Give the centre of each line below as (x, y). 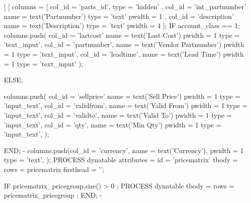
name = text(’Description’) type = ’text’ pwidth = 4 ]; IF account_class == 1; (122, 25)
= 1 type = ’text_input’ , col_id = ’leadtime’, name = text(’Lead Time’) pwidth (124, 54)
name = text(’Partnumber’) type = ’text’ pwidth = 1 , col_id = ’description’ (119, 16)
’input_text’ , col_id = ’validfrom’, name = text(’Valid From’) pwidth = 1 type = (126, 105)
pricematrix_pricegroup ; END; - (53, 195)
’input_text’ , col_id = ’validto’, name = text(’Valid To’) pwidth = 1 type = (118, 115)
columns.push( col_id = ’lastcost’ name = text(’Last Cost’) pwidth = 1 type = (122, 35)
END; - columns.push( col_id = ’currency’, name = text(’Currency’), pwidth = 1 (124, 150)
